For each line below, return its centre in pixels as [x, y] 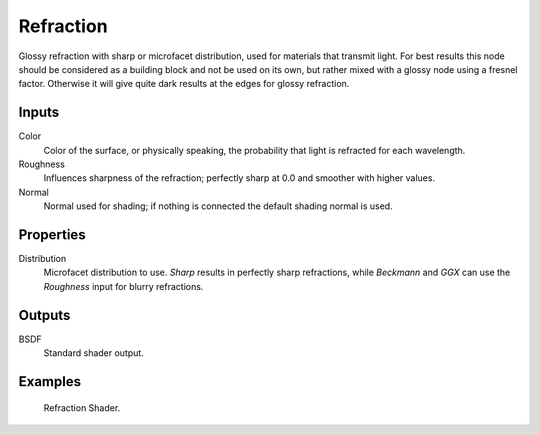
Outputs [44, 315]
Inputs [39, 112]
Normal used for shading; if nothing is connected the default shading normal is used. [218, 206]
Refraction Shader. [82, 407]
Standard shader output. [93, 353]
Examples [50, 381]
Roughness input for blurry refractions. [123, 286]
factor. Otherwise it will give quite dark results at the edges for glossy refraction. [184, 84]
